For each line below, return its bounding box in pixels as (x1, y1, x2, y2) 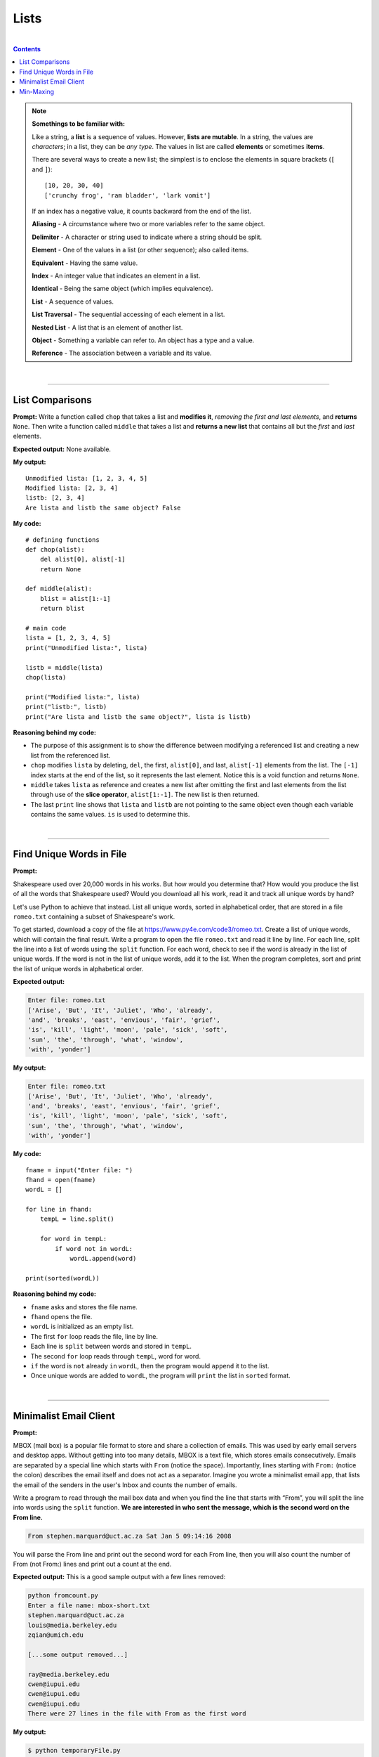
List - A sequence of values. (32, 297, 114, 306)
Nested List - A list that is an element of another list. (32, 323, 183, 332)
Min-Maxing (19, 87, 55, 96)
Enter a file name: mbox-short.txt (27, 1601, 150, 1609)
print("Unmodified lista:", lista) (25, 644, 148, 651)
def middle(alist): (25, 585, 93, 593)
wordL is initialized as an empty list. (30, 1322, 134, 1331)
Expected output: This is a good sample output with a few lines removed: (13, 1573, 226, 1581)
